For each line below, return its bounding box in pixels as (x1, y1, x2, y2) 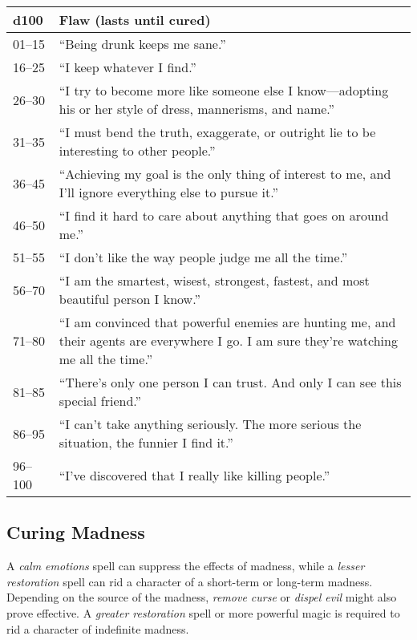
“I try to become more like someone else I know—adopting (59, 81, 389, 99)
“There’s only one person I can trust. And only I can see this (59, 373, 402, 391)
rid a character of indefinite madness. (6, 620, 189, 637)
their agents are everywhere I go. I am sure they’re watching (59, 331, 398, 350)
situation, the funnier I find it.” (59, 433, 233, 452)
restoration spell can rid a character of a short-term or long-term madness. (6, 573, 373, 589)
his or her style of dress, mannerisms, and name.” (59, 99, 335, 118)
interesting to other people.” (59, 141, 216, 160)
